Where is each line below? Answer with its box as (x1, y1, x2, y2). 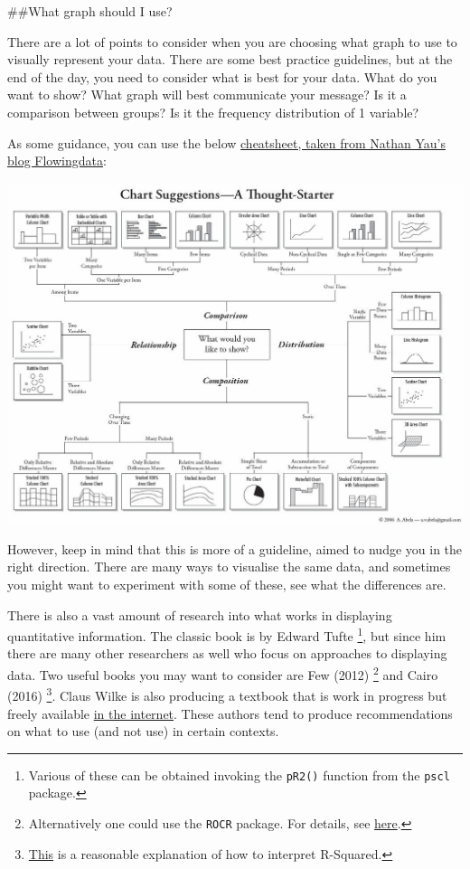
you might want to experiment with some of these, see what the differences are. (7, 575, 446, 594)
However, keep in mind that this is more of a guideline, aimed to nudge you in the (7, 539, 463, 558)
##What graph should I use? (7, 2, 173, 20)
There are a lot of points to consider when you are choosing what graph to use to (7, 32, 457, 51)
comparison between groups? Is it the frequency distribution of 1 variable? (7, 102, 419, 121)
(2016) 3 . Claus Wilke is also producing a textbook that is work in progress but (7, 684, 447, 704)
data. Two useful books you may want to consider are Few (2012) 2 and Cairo (7, 663, 438, 684)
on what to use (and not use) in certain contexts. (7, 722, 279, 741)
